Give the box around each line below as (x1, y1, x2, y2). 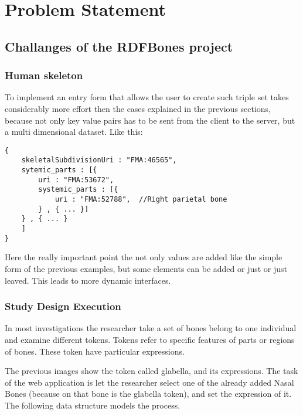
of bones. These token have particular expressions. (5, 345, 185, 357)
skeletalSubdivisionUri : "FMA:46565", (21, 156, 177, 165)
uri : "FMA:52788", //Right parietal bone (55, 195, 227, 204)
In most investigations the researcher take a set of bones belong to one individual (5, 322, 297, 334)
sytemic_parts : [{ (21, 166, 97, 175)
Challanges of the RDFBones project (5, 37, 233, 55)
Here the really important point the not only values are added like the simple (5, 251, 282, 263)
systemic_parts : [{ (38, 185, 118, 194)
